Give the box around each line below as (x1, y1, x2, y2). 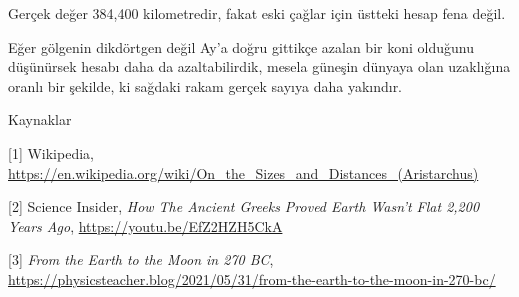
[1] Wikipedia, (8, 142, 94, 163)
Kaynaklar (8, 109, 72, 130)
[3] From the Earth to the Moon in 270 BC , (8, 249, 274, 270)
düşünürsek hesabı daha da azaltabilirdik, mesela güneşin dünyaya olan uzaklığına (8, 56, 511, 77)
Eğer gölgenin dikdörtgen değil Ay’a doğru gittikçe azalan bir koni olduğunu (8, 36, 474, 57)
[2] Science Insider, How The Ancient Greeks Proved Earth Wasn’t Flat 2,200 (8, 196, 480, 217)
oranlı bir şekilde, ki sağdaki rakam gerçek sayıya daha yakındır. (8, 75, 403, 96)
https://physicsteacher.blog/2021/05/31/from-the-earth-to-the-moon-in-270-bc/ (8, 268, 496, 289)
